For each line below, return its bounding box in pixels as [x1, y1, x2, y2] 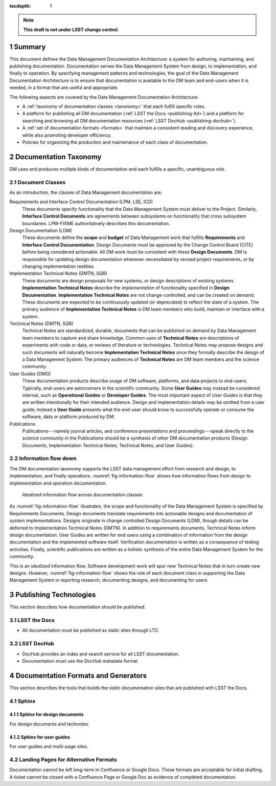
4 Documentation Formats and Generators [9, 671, 147, 680]
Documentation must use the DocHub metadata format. [22, 658, 139, 664]
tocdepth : [9, 3, 31, 9]
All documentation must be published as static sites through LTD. [22, 627, 159, 634]
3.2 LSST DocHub [9, 640, 55, 647]
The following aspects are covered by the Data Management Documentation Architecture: [9, 94, 199, 100]
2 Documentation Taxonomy [9, 152, 102, 161]
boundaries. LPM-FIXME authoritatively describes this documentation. [22, 220, 171, 226]
